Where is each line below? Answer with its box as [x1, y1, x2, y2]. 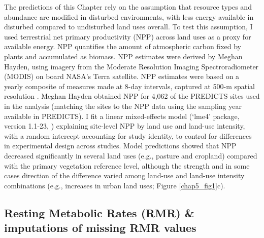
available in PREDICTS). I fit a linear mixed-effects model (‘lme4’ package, [4, 110, 240, 121]
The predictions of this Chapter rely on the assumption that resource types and [4, 2, 252, 12]
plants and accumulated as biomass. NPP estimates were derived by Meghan [4, 51, 243, 61]
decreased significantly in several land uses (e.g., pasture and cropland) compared [4, 150, 257, 161]
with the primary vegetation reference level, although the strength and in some [4, 160, 250, 171]
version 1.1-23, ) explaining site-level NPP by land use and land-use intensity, [4, 121, 245, 131]
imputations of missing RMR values [4, 220, 196, 235]
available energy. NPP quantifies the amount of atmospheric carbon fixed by [4, 41, 241, 52]
